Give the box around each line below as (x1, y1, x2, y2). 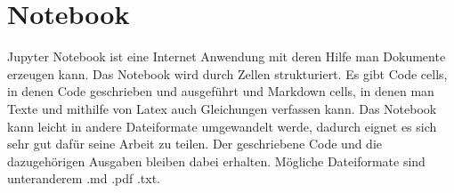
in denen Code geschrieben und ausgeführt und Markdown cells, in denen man (7, 82, 434, 101)
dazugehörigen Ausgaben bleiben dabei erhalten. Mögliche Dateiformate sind (7, 151, 426, 170)
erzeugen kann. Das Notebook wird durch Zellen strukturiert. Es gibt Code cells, (7, 64, 448, 83)
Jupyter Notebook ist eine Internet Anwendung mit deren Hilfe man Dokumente (7, 47, 446, 66)
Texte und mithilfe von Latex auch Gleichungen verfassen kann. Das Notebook (7, 99, 437, 117)
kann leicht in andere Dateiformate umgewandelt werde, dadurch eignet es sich (7, 117, 437, 135)
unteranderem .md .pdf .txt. (7, 169, 161, 188)
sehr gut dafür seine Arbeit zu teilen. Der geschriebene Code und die (7, 134, 383, 153)
